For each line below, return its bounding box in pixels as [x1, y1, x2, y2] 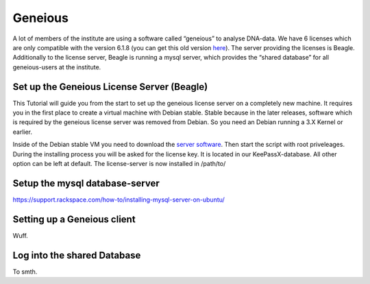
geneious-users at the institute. [12, 62, 101, 71]
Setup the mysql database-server [12, 177, 160, 189]
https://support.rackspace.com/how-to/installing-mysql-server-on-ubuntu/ [12, 196, 225, 204]
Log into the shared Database [12, 249, 141, 261]
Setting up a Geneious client [12, 213, 136, 225]
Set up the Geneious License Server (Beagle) [12, 81, 208, 93]
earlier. [12, 128, 33, 136]
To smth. [12, 268, 38, 276]
